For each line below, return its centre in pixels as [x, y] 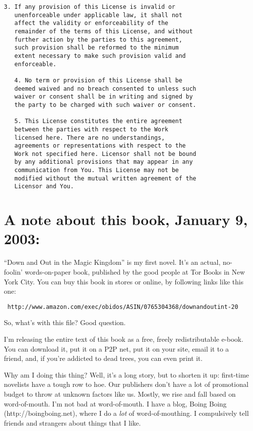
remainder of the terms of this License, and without [104, 31]
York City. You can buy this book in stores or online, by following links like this [124, 281]
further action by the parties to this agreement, [98, 39]
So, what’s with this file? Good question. [65, 322]
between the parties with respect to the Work [91, 129]
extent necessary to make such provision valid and [100, 56]
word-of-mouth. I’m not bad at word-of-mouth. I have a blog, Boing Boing [115, 403]
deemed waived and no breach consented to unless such [105, 89]
